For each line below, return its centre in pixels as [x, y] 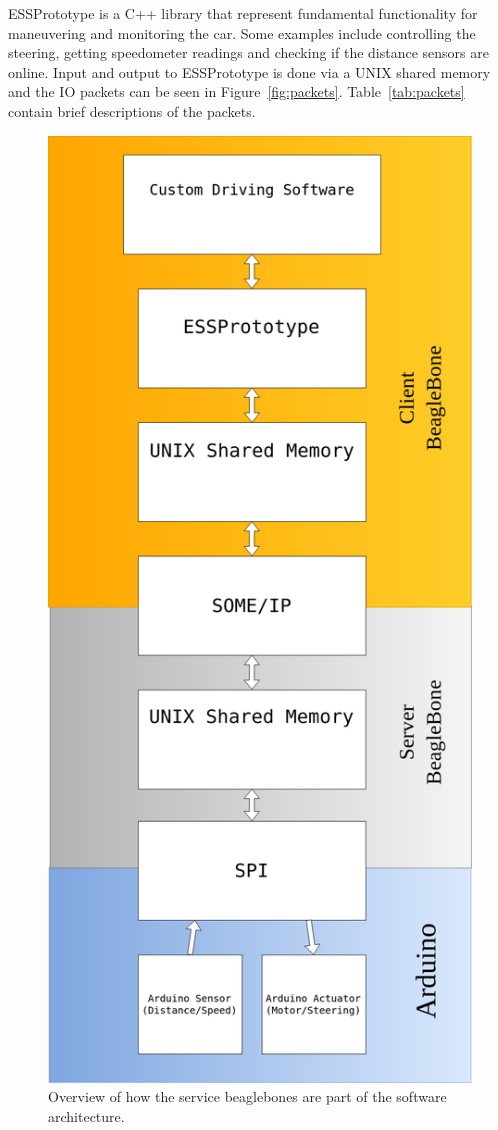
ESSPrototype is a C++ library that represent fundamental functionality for [243, 13]
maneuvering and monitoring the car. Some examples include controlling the [242, 32]
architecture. [86, 1115]
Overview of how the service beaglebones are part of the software [247, 1096]
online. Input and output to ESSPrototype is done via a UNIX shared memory [249, 71]
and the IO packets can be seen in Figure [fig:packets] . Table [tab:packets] [236, 91]
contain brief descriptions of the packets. [132, 110]
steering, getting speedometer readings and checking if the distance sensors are [248, 52]
